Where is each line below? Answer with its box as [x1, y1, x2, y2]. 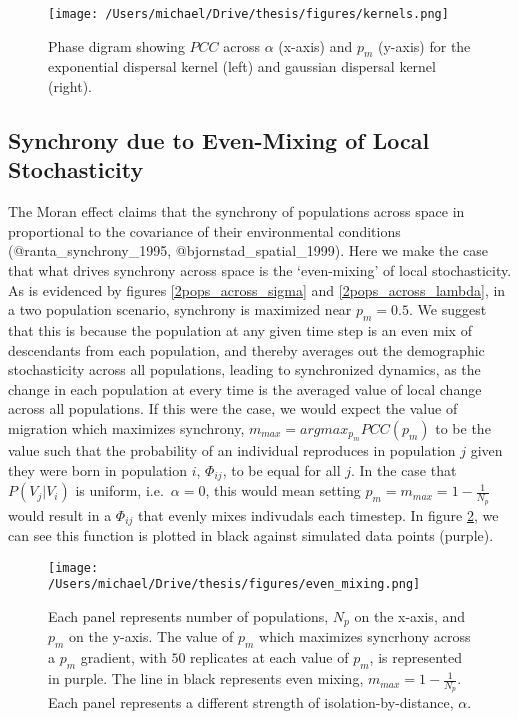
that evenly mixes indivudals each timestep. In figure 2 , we [138, 504, 499, 525]
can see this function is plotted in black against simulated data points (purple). [8, 525, 494, 546]
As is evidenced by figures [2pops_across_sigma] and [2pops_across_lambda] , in [8, 279, 506, 300]
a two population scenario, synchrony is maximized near [8, 299, 352, 320]
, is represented [369, 647, 462, 668]
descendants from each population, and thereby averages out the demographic [8, 339, 485, 360]
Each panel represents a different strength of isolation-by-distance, [48, 692, 454, 713]
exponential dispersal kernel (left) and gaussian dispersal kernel [48, 56, 436, 77]
